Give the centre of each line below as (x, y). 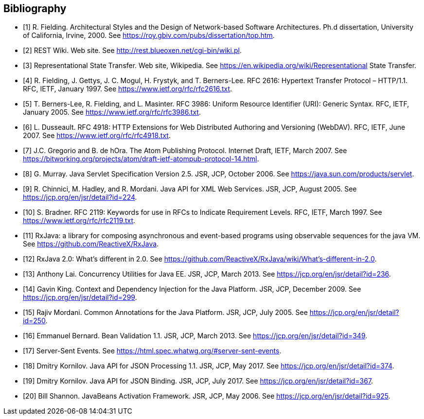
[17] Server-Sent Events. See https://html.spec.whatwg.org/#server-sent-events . (152, 351)
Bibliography (35, 9)
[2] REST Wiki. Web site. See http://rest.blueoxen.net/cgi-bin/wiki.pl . (132, 51)
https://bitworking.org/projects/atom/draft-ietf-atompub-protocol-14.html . (141, 159)
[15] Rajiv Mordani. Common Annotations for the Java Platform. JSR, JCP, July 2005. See (165, 313)
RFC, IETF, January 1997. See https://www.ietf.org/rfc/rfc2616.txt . (128, 89)
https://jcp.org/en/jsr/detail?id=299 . (80, 297)
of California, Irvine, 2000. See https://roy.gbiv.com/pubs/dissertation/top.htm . (149, 35)
